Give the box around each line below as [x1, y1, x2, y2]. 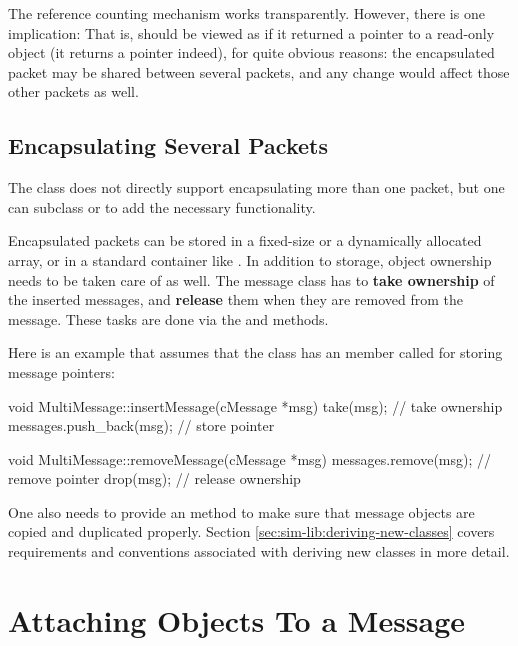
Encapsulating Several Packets [8, 130, 328, 161]
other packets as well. [8, 81, 139, 102]
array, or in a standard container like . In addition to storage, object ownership [8, 249, 492, 270]
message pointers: [8, 361, 115, 382]
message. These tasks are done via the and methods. [8, 308, 329, 329]
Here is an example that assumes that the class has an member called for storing [8, 342, 503, 363]
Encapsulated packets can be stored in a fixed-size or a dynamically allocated [8, 230, 482, 251]
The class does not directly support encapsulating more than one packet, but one [8, 177, 505, 198]
